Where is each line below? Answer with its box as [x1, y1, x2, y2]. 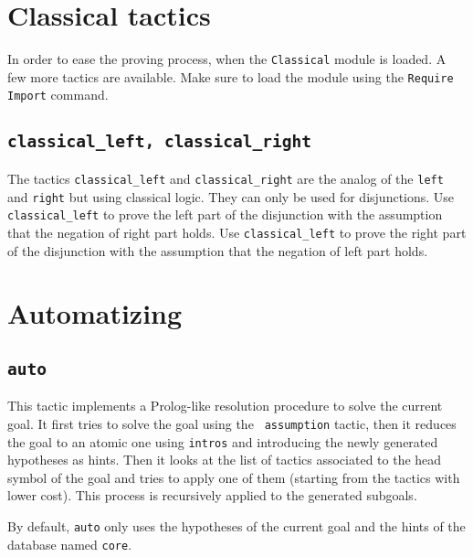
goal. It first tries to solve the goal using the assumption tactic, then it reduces [7, 413, 457, 433]
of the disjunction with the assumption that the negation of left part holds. [7, 241, 428, 260]
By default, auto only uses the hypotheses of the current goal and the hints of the [7, 516, 466, 535]
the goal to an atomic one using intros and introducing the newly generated [7, 432, 438, 451]
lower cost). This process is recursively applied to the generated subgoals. [7, 486, 417, 505]
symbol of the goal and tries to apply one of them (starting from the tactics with [7, 467, 460, 487]
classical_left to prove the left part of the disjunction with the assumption [7, 205, 443, 224]
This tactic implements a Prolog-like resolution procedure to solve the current [7, 396, 443, 415]
